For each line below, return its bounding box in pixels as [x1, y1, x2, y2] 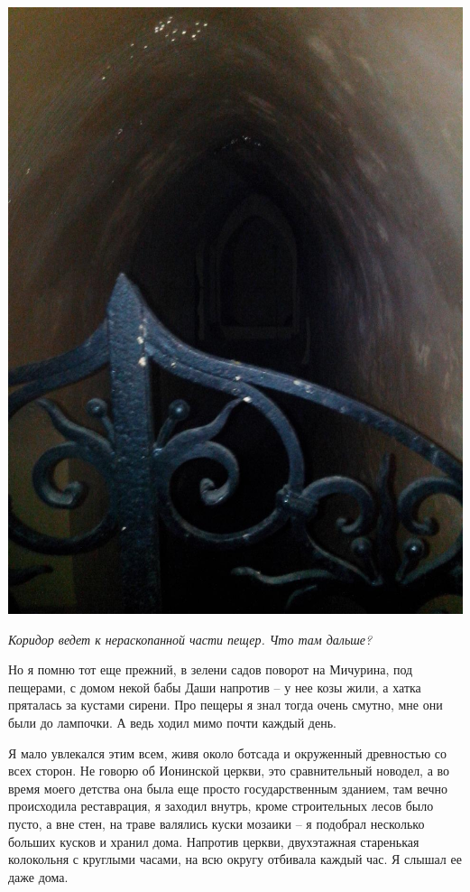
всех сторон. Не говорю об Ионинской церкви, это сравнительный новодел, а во [8, 761, 450, 780]
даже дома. [8, 867, 69, 886]
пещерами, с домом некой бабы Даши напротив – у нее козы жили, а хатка [8, 677, 421, 696]
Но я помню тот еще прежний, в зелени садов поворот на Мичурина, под [8, 660, 413, 679]
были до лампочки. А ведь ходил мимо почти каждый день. [8, 712, 336, 731]
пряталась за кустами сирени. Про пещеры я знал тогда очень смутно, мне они [8, 695, 443, 714]
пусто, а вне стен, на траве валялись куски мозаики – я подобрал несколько [8, 813, 425, 832]
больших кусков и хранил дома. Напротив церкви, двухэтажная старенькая [8, 832, 419, 850]
